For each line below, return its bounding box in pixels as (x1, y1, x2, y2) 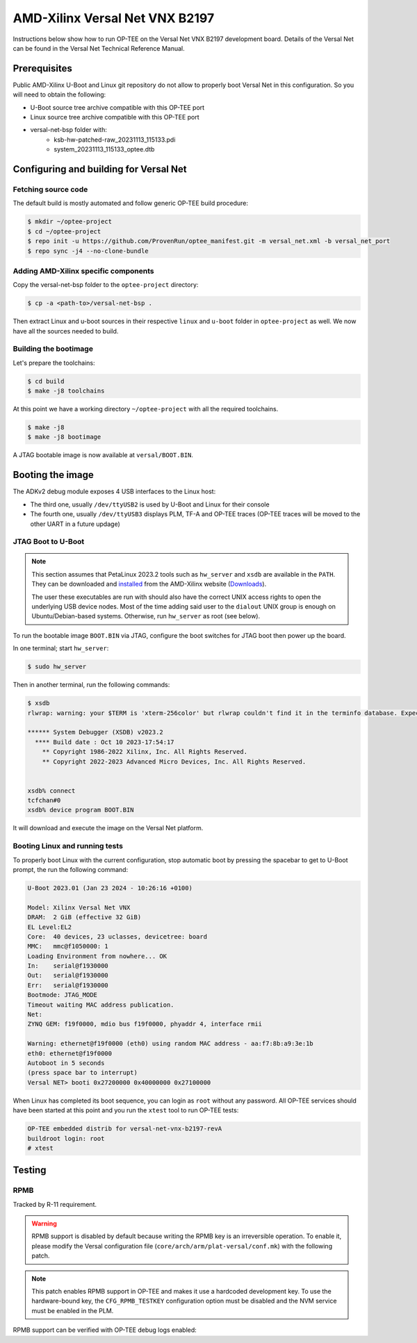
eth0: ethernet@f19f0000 (27, 1049, 113, 1057)
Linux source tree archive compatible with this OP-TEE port (30, 113, 199, 122)
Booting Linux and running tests (13, 841, 123, 851)
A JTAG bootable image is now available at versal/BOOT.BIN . (13, 451, 194, 459)
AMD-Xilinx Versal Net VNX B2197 (13, 10, 215, 26)
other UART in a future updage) (30, 520, 121, 528)
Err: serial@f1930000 (27, 981, 109, 989)
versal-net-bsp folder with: (30, 126, 107, 134)
